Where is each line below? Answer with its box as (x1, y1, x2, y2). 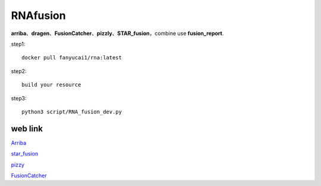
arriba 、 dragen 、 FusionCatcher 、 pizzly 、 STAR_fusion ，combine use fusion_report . (11, 30, 224, 37)
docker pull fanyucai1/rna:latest (21, 54, 122, 61)
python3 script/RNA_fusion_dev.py (21, 108, 122, 115)
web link (11, 124, 43, 134)
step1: (11, 40, 26, 48)
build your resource (21, 81, 81, 89)
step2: (11, 67, 27, 74)
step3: (11, 94, 27, 102)
